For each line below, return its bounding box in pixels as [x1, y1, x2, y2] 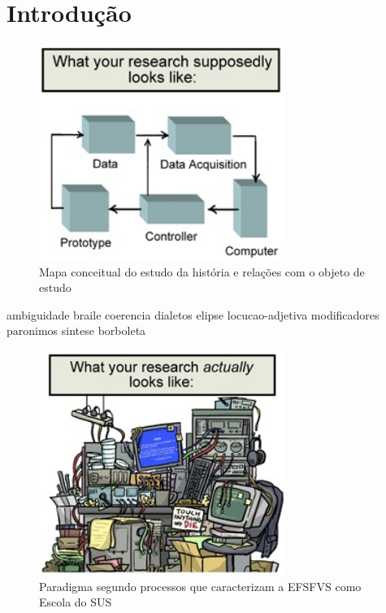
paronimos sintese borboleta [7, 322, 146, 339]
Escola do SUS [39, 593, 112, 611]
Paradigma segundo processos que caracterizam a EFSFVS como [39, 577, 362, 594]
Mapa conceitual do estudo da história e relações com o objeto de [39, 263, 365, 280]
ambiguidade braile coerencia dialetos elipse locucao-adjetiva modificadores [7, 306, 379, 323]
